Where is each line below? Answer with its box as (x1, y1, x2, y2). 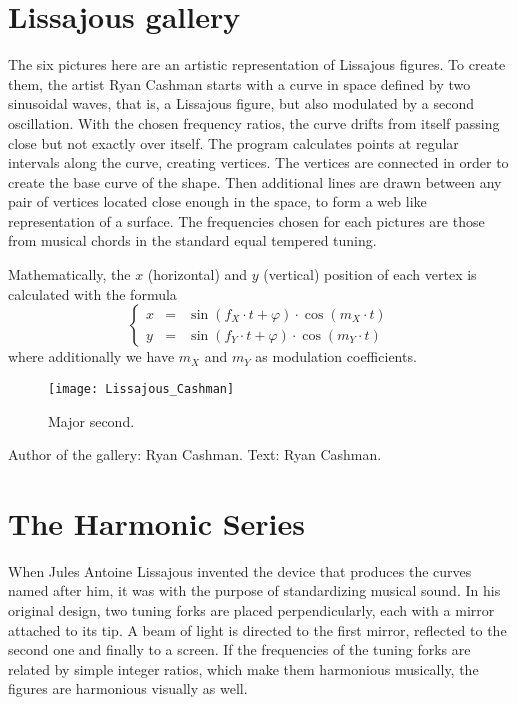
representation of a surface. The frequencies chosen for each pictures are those (8, 210, 485, 231)
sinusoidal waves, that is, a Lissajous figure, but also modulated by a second (8, 93, 475, 114)
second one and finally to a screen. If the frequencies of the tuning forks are (8, 639, 471, 660)
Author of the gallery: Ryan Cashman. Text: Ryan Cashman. (8, 444, 382, 465)
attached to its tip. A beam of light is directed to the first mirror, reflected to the (8, 619, 507, 640)
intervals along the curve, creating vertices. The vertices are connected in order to (8, 152, 509, 173)
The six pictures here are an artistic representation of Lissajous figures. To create (8, 54, 506, 75)
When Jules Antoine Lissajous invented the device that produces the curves (8, 560, 472, 581)
